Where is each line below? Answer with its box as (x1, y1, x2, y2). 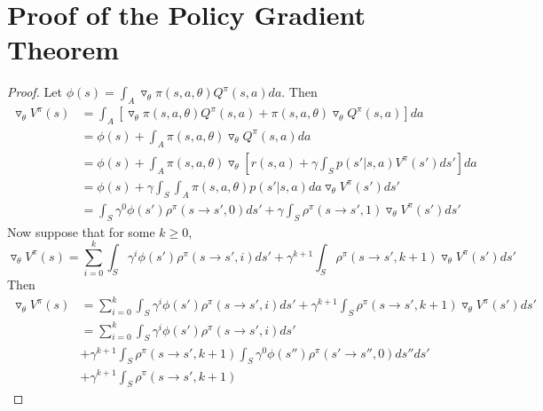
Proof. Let (7, 83, 62, 101)
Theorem (7, 31, 120, 67)
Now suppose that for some (7, 222, 155, 241)
